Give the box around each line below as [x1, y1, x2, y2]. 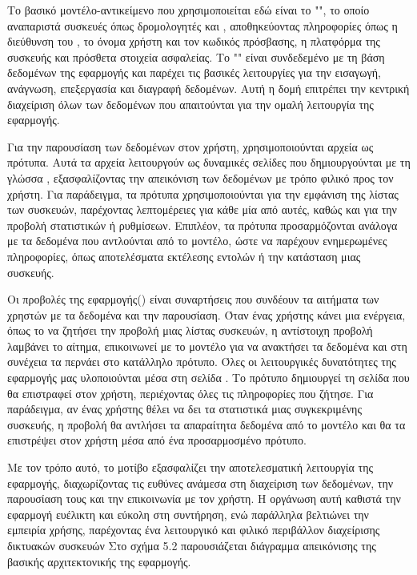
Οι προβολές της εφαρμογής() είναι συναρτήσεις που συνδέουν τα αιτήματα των [7, 291, 379, 308]
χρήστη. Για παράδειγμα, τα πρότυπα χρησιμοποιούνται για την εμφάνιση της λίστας [7, 185, 399, 202]
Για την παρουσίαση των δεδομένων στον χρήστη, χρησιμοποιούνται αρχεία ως [7, 138, 374, 155]
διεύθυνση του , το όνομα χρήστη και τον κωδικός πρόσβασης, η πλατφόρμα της [7, 33, 380, 50]
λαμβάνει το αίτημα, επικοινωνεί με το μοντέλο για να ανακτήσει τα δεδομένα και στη [7, 337, 407, 354]
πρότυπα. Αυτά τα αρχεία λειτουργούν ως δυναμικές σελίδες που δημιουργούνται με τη [7, 154, 411, 171]
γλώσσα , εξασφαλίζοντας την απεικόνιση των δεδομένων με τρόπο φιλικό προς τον [7, 169, 394, 186]
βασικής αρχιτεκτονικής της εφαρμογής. [7, 553, 191, 569]
